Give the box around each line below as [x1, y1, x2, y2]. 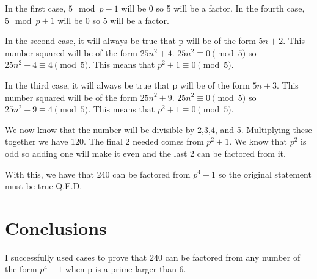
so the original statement [218, 167, 312, 180]
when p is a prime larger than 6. [65, 263, 186, 275]
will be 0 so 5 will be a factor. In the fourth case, [121, 2, 305, 14]
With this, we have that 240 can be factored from [5, 167, 191, 180]
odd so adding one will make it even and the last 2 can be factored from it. [5, 147, 286, 159]
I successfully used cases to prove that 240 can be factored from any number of [5, 250, 301, 263]
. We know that [229, 135, 288, 148]
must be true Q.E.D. [5, 179, 82, 192]
